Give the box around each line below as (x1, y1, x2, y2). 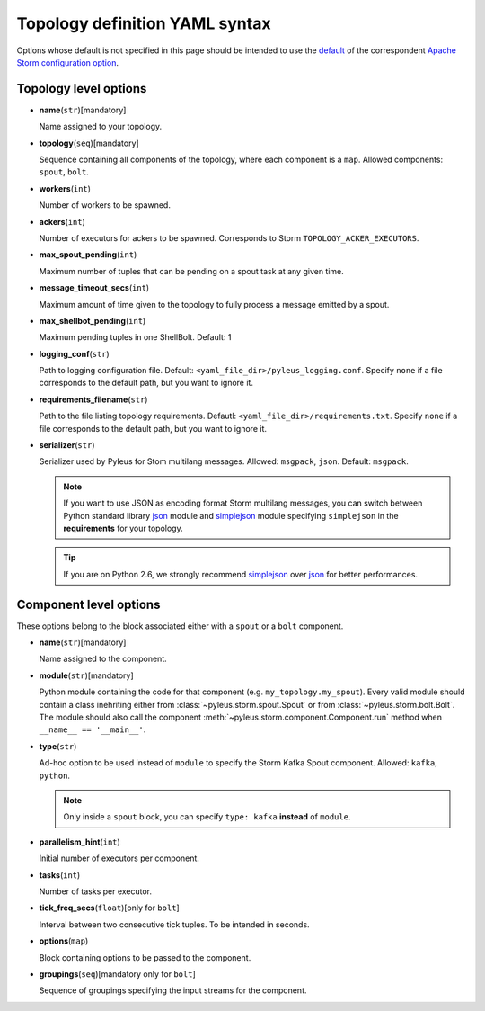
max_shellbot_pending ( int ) (39, 315, 146, 326)
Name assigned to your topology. (39, 121, 163, 132)
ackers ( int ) (39, 216, 85, 227)
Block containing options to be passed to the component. (39, 952, 251, 962)
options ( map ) (39, 935, 89, 946)
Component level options (16, 596, 161, 612)
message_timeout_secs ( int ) (39, 282, 150, 293)
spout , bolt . (39, 166, 89, 177)
